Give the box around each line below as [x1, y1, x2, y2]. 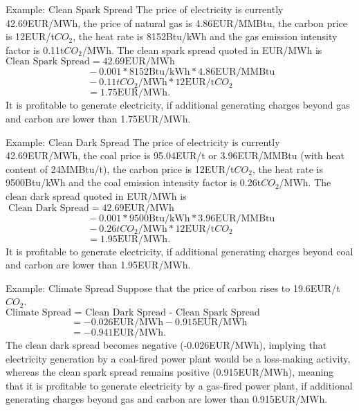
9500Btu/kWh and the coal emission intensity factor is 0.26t [6, 175, 261, 190]
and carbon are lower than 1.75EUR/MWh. [6, 111, 191, 125]
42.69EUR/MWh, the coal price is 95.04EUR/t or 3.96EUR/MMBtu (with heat [6, 148, 344, 163]
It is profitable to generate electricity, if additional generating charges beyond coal [6, 244, 353, 258]
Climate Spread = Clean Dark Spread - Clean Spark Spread [6, 307, 260, 318]
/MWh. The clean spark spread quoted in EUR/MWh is [82, 42, 322, 57]
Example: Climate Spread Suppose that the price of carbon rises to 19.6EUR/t [6, 280, 340, 295]
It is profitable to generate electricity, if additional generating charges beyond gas [6, 98, 350, 112]
